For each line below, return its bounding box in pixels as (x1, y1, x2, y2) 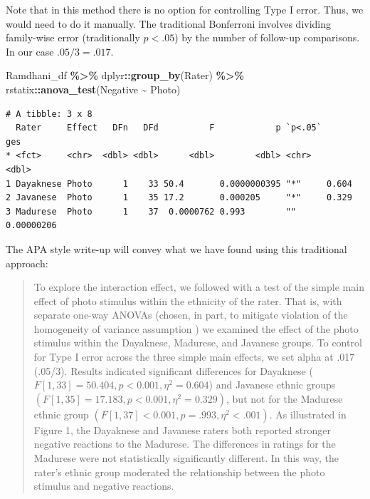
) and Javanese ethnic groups (208, 377, 336, 392)
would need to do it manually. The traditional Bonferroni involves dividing (6, 16, 332, 31)
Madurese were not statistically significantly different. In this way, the (33, 451, 339, 465)
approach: (6, 255, 48, 270)
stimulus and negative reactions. (33, 478, 174, 493)
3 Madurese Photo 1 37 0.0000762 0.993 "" (6, 206, 297, 217)
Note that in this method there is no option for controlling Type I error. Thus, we (6, 2, 364, 16)
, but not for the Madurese (226, 391, 343, 406)
